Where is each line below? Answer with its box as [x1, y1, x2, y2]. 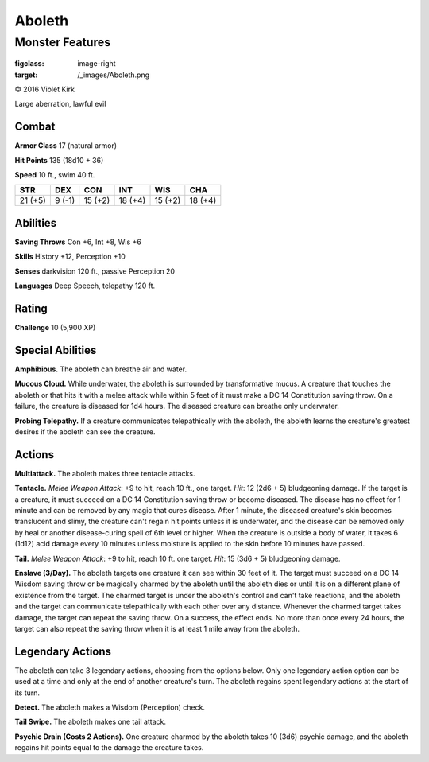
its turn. [14, 688, 40, 698]
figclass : [14, 59, 44, 68]
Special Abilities [14, 343, 97, 357]
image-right [77, 59, 116, 68]
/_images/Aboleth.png [77, 70, 150, 80]
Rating [14, 301, 48, 315]
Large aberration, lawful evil [14, 99, 106, 109]
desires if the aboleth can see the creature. [14, 426, 156, 437]
